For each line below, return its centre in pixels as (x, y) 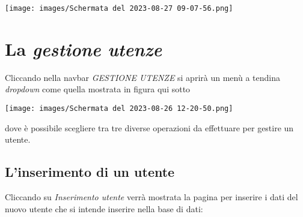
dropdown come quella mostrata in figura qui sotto (98, 89)
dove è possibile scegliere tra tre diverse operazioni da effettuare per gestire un (149, 127)
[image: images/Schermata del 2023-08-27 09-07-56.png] (119, 8)
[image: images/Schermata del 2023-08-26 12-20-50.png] (119, 108)
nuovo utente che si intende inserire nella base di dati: (104, 208)
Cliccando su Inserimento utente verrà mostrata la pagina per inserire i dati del (151, 197)
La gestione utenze (84, 49)
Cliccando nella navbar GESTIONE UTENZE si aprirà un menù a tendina (142, 77)
